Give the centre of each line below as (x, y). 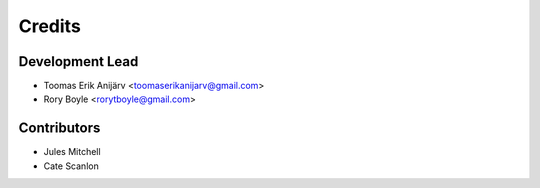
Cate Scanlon (71, 166)
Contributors (59, 128)
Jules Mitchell (72, 152)
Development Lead (78, 61)
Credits (50, 26)
